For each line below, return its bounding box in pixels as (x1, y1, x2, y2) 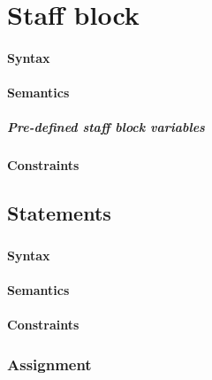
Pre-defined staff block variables (7, 118, 205, 136)
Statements (7, 199, 111, 227)
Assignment (7, 353, 92, 375)
